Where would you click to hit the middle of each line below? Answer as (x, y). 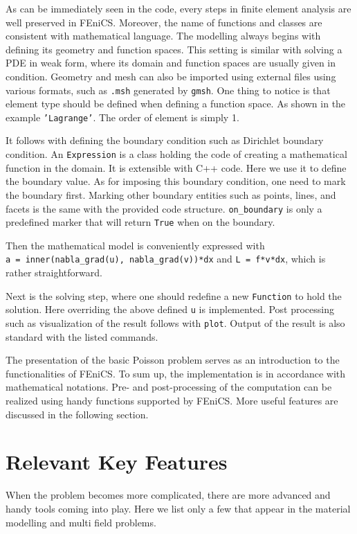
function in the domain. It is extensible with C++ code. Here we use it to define (176, 167)
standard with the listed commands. (82, 336)
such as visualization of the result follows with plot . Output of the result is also (175, 322)
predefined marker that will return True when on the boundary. (140, 222)
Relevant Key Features (117, 462)
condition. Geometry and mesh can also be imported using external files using (171, 76)
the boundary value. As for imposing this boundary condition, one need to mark (176, 181)
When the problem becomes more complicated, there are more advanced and (168, 495)
